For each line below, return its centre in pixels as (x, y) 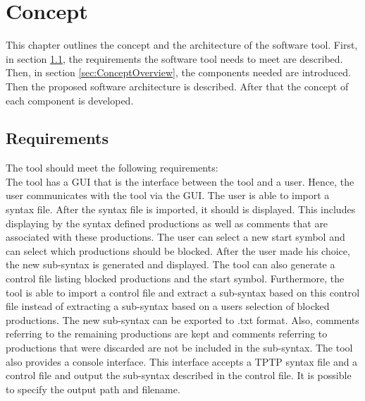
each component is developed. (70, 100)
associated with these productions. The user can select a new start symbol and (175, 237)
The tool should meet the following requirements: (112, 168)
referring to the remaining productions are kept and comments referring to (167, 334)
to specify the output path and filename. (93, 389)
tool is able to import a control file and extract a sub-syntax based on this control (183, 292)
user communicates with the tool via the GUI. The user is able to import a (168, 195)
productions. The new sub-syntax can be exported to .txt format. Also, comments (182, 319)
